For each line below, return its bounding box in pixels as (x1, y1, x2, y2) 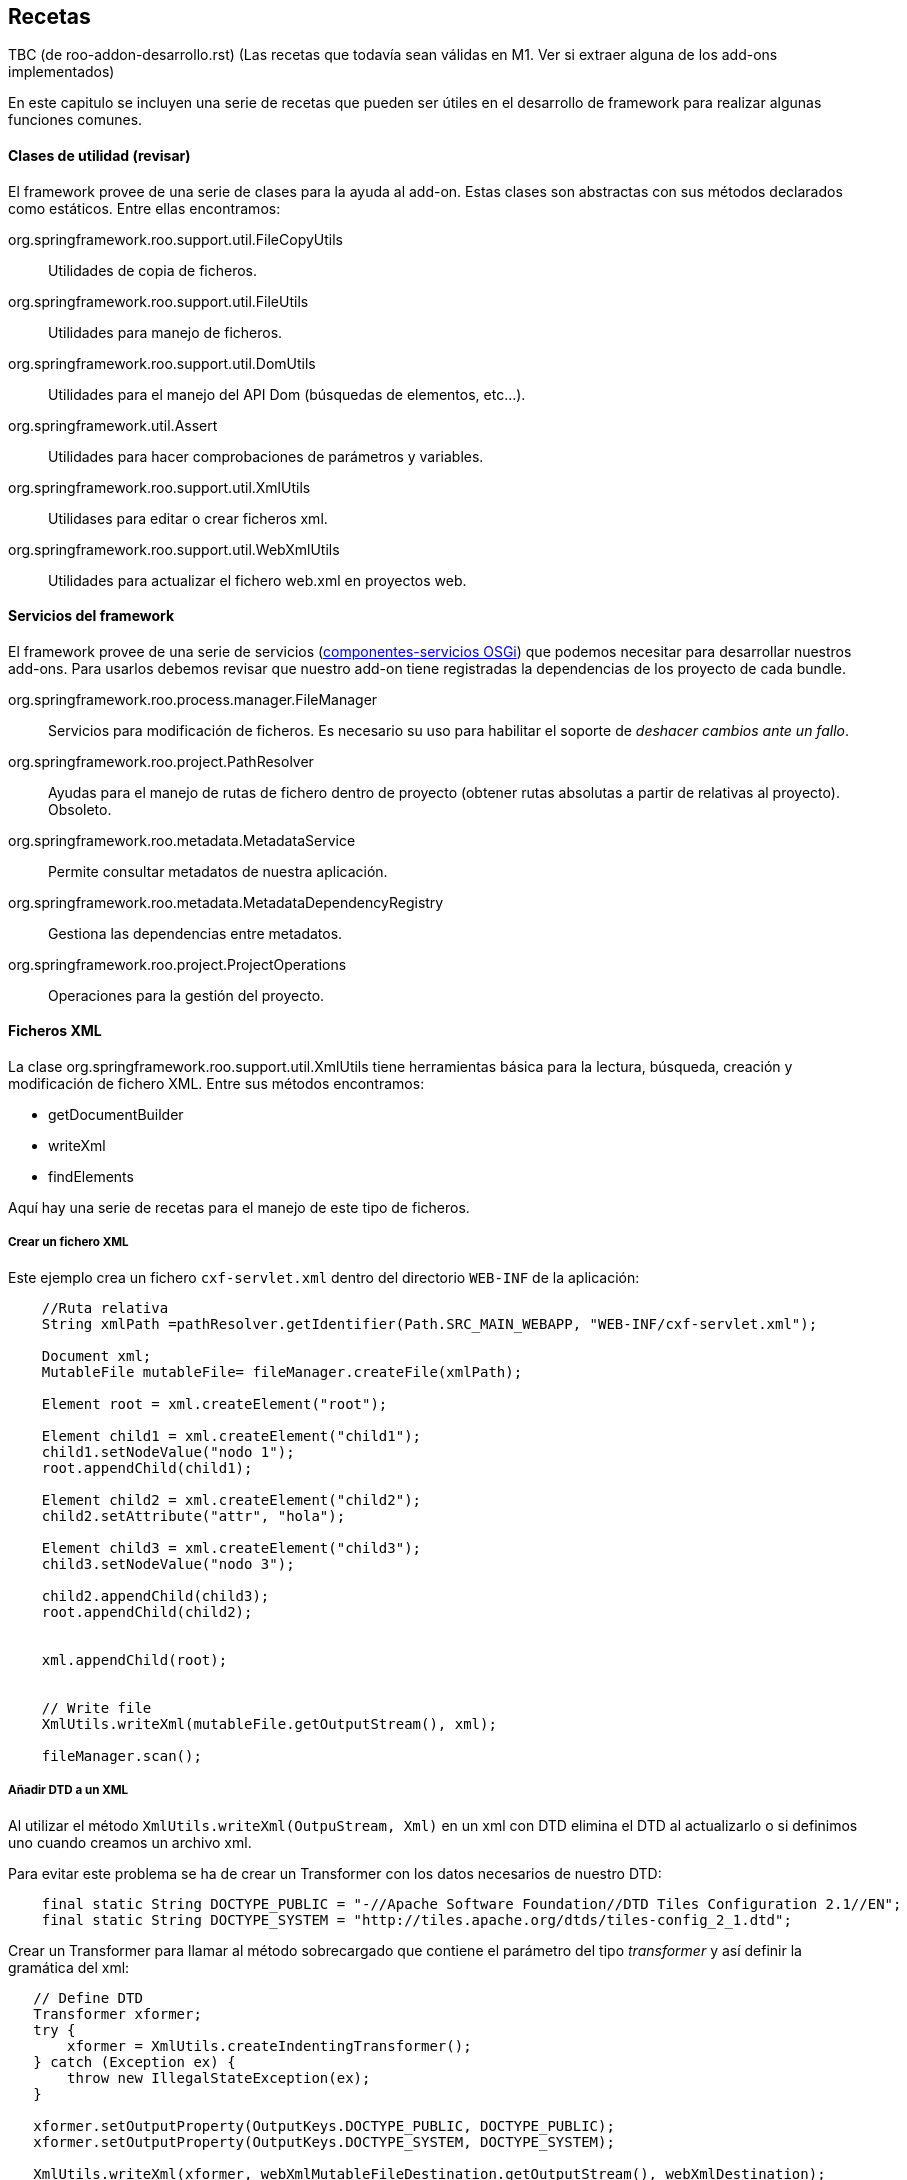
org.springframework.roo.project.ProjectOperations (8, 955, 347, 973)
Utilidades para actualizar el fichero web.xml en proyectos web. (48, 571, 467, 589)
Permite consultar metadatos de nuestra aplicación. (48, 862, 388, 880)
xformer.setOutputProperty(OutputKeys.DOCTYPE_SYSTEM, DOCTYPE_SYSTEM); (33, 2133, 615, 2150)
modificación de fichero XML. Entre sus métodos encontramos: (8, 1075, 425, 1093)
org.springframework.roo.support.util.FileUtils (8, 292, 309, 310)
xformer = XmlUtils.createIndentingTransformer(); (67, 2037, 472, 2054)
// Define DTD (33, 1989, 143, 2006)
